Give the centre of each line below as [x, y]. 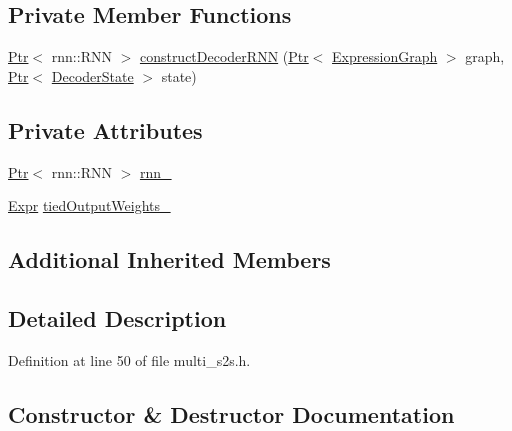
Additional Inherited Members [169, 259]
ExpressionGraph [385, 56]
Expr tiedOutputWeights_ [89, 205]
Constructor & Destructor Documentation [231, 413]
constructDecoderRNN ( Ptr [224, 56]
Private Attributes [105, 129]
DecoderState [92, 75]
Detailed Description [117, 317]
